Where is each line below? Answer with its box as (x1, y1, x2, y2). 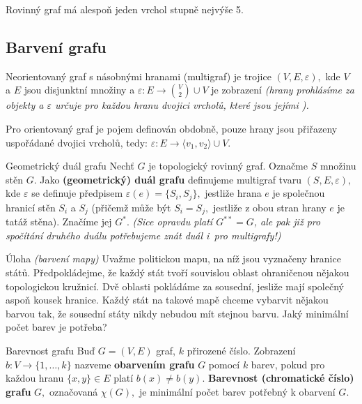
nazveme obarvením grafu (74, 357, 195, 371)
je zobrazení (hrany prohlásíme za (211, 82, 354, 97)
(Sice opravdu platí (132, 214, 213, 229)
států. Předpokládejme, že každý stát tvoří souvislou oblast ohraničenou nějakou (6, 265, 349, 280)
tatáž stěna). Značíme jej (6, 214, 112, 229)
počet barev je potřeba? (6, 320, 107, 334)
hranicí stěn (6, 200, 56, 214)
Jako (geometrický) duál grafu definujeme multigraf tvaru (40, 172, 301, 186)
